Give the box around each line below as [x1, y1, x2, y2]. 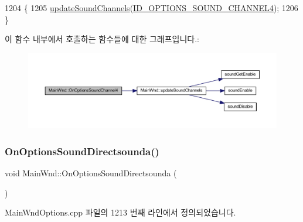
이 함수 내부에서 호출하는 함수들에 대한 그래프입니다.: [5, 33, 199, 45]
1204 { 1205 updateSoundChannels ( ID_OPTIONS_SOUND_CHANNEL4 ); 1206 [5, 2, 298, 13]
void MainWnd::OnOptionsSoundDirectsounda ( [5, 166, 177, 179]
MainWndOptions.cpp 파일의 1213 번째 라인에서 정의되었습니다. [5, 206, 236, 218]
